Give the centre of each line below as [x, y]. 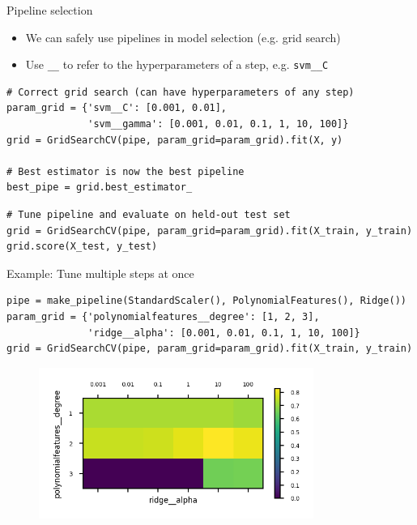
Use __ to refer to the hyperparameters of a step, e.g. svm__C [177, 64]
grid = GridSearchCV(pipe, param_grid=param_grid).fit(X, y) [175, 140]
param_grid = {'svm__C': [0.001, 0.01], [117, 108]
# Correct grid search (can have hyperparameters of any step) [181, 92]
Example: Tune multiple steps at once [100, 273]
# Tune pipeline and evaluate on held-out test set [149, 215]
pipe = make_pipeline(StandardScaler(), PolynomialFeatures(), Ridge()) [206, 301]
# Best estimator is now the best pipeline [126, 171]
